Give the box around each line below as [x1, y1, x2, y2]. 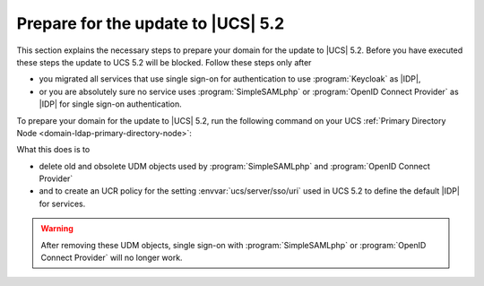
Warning [40, 223, 73, 234]
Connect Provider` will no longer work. [40, 252, 183, 264]
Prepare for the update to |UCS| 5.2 [16, 13, 285, 33]
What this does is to [16, 144, 91, 155]
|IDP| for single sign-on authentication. [39, 99, 183, 109]
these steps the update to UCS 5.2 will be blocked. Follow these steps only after [16, 56, 312, 67]
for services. [39, 198, 86, 209]
